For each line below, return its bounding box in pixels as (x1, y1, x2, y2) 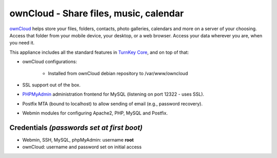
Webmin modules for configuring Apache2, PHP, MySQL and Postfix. (22, 110, 168, 116)
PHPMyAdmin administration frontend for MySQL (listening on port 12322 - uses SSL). (22, 91, 205, 97)
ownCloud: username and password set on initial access (22, 144, 142, 150)
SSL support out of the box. (22, 82, 81, 88)
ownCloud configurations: (22, 59, 77, 65)
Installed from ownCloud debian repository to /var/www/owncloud (48, 70, 188, 76)
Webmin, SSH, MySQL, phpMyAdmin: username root (22, 137, 134, 143)
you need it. (9, 40, 35, 46)
